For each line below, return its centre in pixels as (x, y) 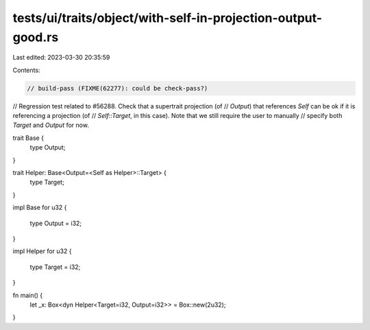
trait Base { (28, 138)
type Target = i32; (55, 267)
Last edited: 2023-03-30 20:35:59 (61, 58)
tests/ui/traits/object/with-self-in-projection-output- (167, 18)
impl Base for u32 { (40, 208)
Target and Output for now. (51, 125)
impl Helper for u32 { (42, 251)
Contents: (26, 70)
